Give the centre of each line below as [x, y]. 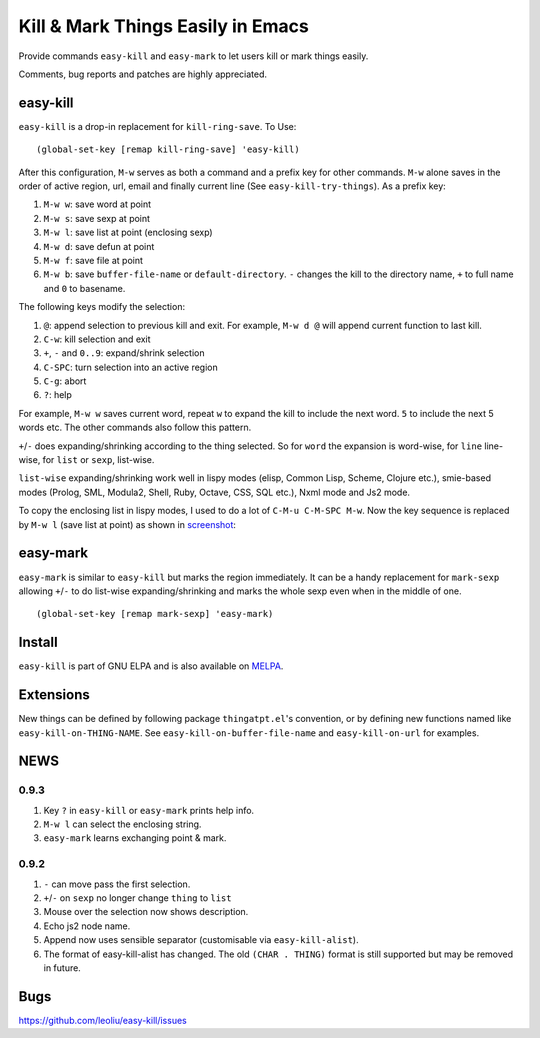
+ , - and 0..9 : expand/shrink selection [124, 353]
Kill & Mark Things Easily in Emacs [163, 26]
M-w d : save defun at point [99, 246]
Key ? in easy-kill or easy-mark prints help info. [149, 810]
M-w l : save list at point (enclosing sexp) [128, 232]
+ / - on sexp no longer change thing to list [137, 897]
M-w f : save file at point [93, 260]
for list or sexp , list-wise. [98, 460]
